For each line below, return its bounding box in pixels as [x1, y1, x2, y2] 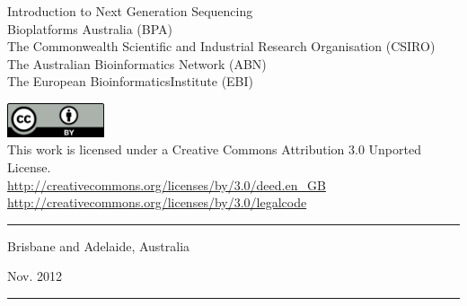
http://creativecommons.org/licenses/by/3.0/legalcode [7, 193, 307, 212]
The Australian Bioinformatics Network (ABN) [7, 54, 267, 73]
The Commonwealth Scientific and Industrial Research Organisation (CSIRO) [7, 37, 436, 56]
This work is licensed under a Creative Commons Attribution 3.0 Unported [7, 140, 421, 159]
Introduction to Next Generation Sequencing [7, 2, 253, 20]
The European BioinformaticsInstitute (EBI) [7, 72, 254, 91]
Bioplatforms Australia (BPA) [7, 19, 173, 38]
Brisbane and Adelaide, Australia [7, 236, 190, 255]
